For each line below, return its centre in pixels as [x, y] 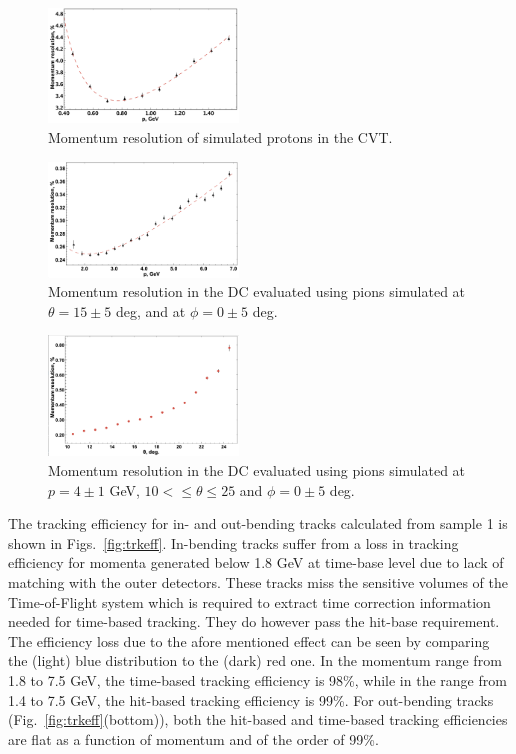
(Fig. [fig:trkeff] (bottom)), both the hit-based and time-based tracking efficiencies [258, 719]
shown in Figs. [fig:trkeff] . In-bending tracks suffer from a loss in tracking [233, 542]
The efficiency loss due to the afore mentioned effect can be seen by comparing [249, 640]
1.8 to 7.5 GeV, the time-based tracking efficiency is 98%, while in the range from [257, 680]
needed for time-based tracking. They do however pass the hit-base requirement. [254, 621]
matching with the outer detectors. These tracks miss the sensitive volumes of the [258, 582]
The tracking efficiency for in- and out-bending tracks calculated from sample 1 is [258, 523]
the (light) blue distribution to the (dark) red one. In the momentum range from [255, 660]
